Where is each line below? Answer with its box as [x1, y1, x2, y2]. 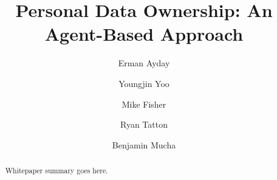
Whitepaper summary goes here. [5, 165, 108, 176]
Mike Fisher [121, 97, 166, 110]
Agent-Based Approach [44, 21, 244, 46]
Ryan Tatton [120, 118, 168, 131]
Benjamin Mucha [112, 138, 176, 151]
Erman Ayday [118, 57, 170, 69]
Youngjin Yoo [118, 77, 169, 89]
